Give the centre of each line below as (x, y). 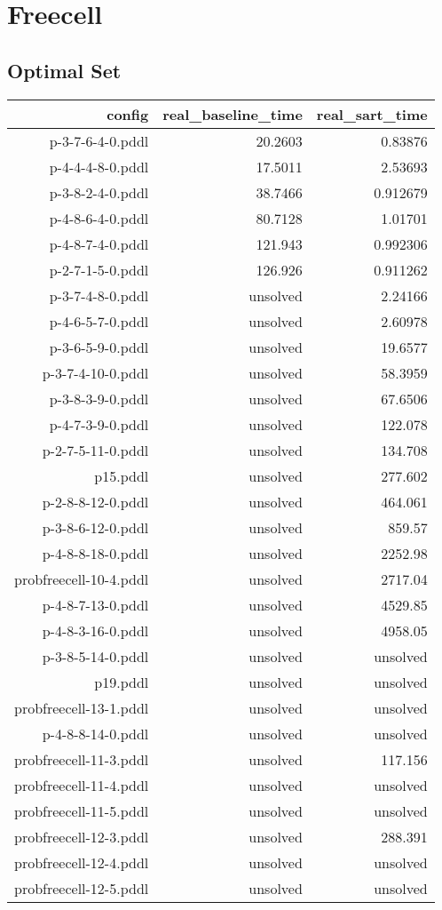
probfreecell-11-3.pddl (82, 759)
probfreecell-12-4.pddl (82, 862)
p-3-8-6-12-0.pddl (95, 527)
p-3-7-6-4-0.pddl (99, 140)
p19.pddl (122, 682)
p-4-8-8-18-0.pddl (95, 553)
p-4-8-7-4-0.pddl (99, 243)
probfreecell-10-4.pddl (82, 579)
